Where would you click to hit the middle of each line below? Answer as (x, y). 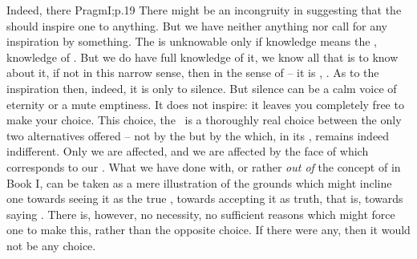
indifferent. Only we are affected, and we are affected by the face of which (188, 151)
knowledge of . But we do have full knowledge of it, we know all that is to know (202, 57)
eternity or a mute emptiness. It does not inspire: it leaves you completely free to (205, 104)
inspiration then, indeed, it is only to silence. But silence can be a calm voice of (202, 88)
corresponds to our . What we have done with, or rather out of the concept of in (204, 166)
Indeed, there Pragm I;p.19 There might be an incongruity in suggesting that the (204, 10)
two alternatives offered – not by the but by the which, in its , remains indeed (198, 135)
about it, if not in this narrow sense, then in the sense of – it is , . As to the (193, 73)
